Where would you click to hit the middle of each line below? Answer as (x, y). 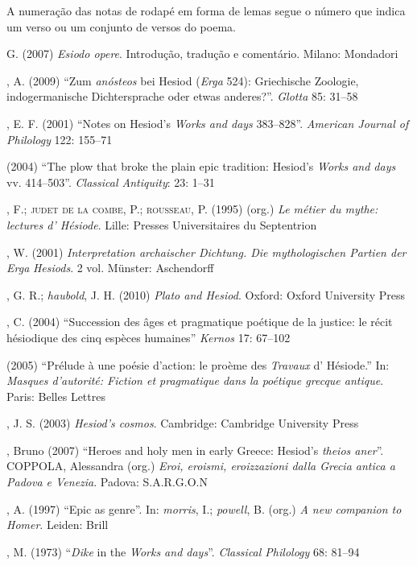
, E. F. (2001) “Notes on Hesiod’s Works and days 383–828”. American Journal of (208, 123)
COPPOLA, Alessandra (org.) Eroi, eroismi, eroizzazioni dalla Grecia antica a (201, 466)
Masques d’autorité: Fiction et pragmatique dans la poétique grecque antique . (195, 380)
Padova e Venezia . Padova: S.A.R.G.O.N (107, 482)
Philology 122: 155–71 (60, 139)
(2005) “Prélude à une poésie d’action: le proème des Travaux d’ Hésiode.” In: (198, 364)
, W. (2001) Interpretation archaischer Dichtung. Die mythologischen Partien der (206, 252)
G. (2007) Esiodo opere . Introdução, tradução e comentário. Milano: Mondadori (202, 54)
